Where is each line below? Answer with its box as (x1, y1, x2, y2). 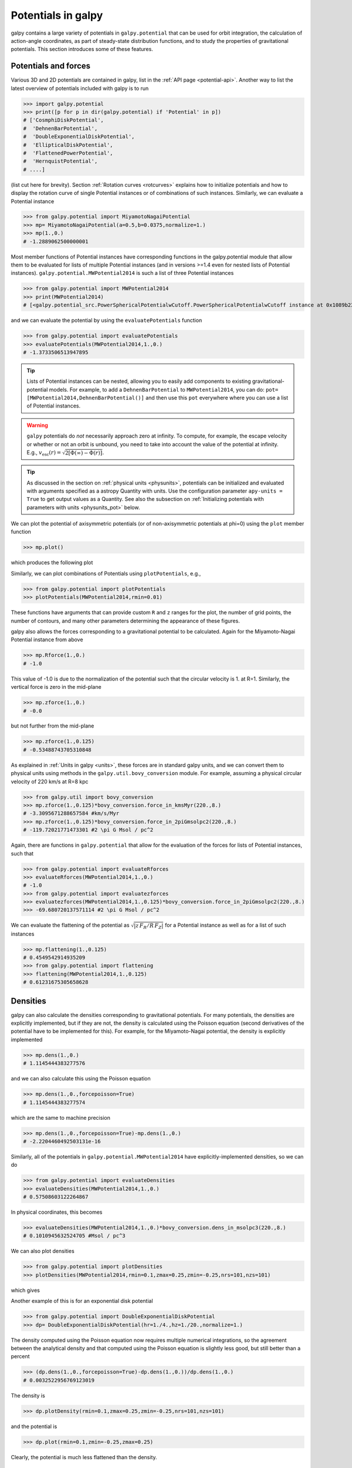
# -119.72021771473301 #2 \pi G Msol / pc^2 (23, 827, 154, 833)
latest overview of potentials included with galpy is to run (11, 85, 149, 92)
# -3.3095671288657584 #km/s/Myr (23, 810, 120, 817)
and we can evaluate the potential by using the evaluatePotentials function (11, 317, 202, 324)
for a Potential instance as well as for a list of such (164, 922, 287, 929)
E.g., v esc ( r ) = (26, 449, 62, 457)
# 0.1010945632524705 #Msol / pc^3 (23, 1233, 126, 1239)
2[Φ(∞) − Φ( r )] (65, 449, 103, 456)
